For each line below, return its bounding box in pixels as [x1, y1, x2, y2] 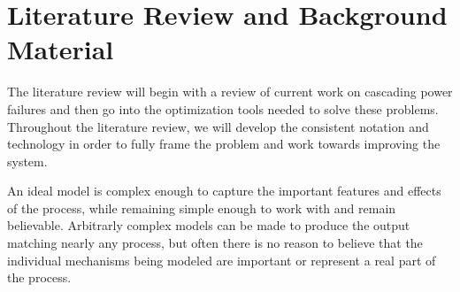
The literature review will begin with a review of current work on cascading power [7, 82, 453, 101]
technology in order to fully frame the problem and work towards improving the [7, 134, 441, 153]
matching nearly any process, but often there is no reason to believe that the [7, 234, 423, 252]
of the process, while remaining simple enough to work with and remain [7, 198, 396, 217]
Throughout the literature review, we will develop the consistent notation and [7, 117, 429, 135]
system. [7, 151, 48, 170]
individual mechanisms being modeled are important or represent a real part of [7, 250, 436, 269]
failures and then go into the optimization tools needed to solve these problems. [7, 99, 439, 118]
